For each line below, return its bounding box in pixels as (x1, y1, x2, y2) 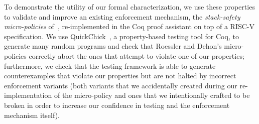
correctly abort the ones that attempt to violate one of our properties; (29, 50, 244, 61)
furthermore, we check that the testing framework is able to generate (4, 60, 216, 71)
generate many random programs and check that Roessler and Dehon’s (4, 41, 222, 51)
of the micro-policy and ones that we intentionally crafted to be (54, 90, 250, 100)
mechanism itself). (4, 109, 60, 120)
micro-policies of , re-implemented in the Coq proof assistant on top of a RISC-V (4, 21, 254, 32)
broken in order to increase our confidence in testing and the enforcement (4, 99, 230, 110)
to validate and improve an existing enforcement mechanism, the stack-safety (4, 11, 240, 22)
